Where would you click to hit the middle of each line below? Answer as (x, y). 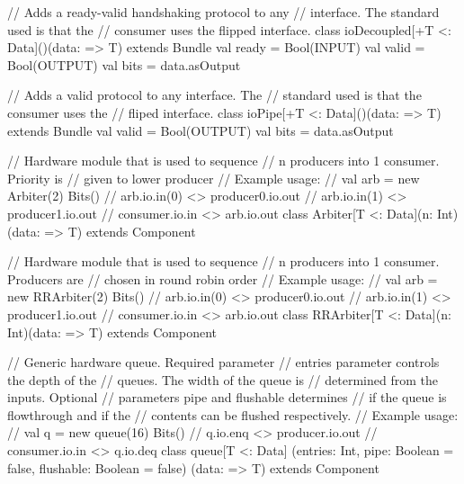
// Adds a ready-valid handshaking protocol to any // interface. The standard (223, 12)
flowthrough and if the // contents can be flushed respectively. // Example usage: (233, 414)
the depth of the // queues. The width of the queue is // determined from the (223, 379)
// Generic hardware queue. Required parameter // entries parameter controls (223, 362)
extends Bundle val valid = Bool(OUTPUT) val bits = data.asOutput (201, 130)
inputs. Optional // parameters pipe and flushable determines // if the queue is (227, 397)
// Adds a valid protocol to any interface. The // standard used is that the (214, 95)
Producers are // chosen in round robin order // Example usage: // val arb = (223, 278)
